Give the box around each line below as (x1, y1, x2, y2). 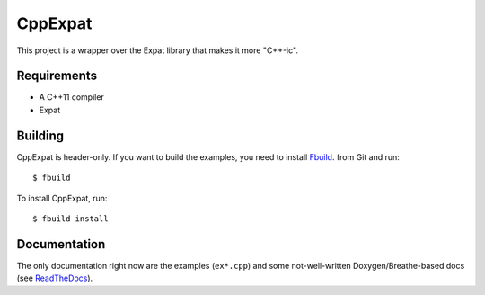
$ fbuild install (32, 213, 109, 224)
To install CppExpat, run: (16, 192, 108, 203)
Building (16, 128, 65, 143)
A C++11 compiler (39, 92, 105, 103)
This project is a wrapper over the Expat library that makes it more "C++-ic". (16, 45, 298, 56)
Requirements (16, 68, 98, 84)
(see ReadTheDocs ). (16, 273, 93, 283)
